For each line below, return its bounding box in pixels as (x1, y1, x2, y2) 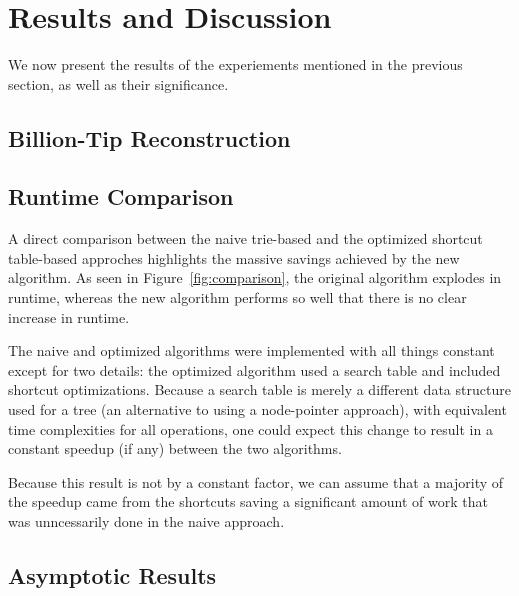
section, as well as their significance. (8, 73, 229, 94)
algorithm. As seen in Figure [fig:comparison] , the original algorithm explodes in (8, 267, 502, 288)
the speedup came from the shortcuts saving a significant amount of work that (8, 491, 488, 512)
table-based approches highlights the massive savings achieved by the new (8, 247, 460, 268)
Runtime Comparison (8, 181, 234, 212)
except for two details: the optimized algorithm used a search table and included (8, 359, 501, 380)
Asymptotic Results (8, 560, 217, 590)
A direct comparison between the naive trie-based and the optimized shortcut (8, 228, 483, 249)
